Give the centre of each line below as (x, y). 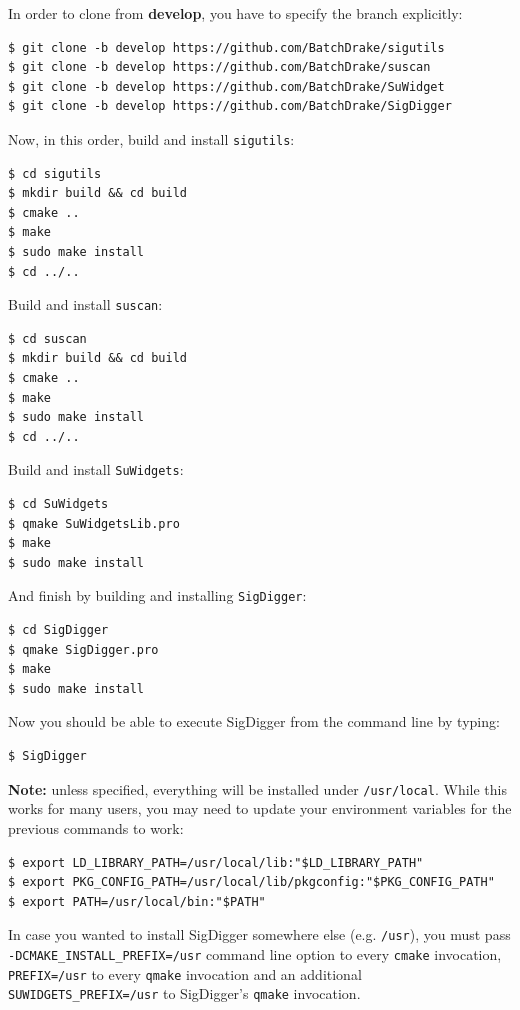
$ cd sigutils (55, 173)
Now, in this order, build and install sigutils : (151, 138)
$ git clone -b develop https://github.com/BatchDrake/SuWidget (226, 86)
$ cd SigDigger (58, 630)
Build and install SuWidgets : (96, 469)
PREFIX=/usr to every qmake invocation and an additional (185, 973)
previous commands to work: (96, 827)
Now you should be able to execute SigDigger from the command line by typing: (254, 721)
